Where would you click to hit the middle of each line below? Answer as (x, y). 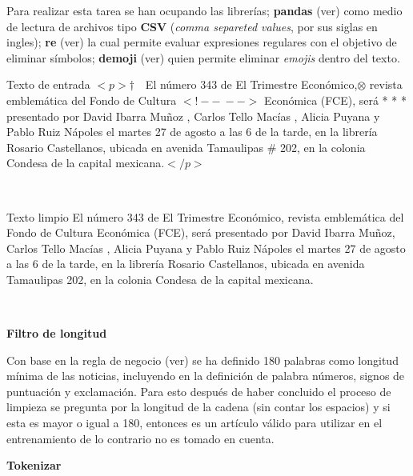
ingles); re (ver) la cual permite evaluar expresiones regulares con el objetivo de (202, 42)
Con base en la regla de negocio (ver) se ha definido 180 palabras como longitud (202, 360)
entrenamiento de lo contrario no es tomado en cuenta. (140, 438)
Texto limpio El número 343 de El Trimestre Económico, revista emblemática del (205, 216)
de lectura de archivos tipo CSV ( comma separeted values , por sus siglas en (192, 26)
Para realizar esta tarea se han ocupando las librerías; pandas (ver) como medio (204, 10)
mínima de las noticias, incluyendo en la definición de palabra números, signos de (206, 376)
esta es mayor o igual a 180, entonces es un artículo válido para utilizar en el (194, 423)
